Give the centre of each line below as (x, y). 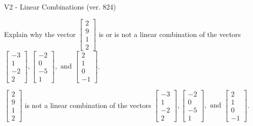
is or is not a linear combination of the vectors (170, 34)
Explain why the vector (40, 34)
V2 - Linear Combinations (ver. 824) (60, 6)
